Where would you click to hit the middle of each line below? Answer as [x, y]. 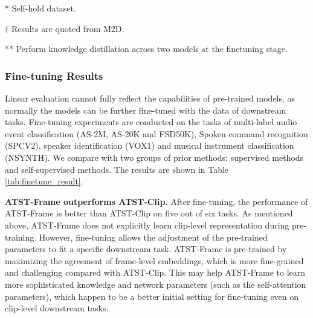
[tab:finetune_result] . [44, 181]
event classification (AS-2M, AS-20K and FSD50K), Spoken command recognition [156, 133]
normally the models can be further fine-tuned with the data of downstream [146, 110]
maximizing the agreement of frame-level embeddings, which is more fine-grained [154, 260]
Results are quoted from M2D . [68, 28]
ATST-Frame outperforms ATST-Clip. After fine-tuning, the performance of [156, 201]
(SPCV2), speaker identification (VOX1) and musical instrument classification [150, 145]
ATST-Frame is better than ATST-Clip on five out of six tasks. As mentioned [149, 213]
